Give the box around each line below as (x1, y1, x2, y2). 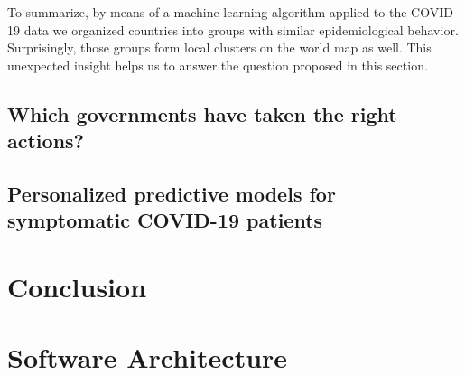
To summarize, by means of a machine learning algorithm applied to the (7, 3, 407, 21)
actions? (7, 127, 84, 155)
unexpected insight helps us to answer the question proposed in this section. (7, 55, 428, 74)
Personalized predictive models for (7, 179, 336, 207)
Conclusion (7, 267, 147, 305)
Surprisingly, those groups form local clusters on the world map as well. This (7, 38, 432, 57)
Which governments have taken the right (7, 99, 397, 127)
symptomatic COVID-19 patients (7, 206, 323, 234)
